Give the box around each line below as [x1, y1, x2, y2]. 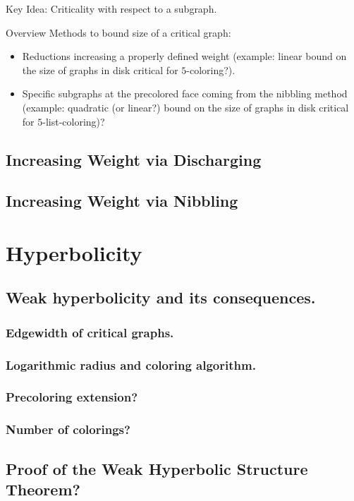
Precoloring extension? [6, 388, 138, 406]
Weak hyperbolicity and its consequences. [6, 286, 316, 308]
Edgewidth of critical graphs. [6, 323, 174, 341]
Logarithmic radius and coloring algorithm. [6, 356, 256, 373]
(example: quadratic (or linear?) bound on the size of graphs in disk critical [22, 99, 349, 114]
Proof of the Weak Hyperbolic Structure [6, 457, 308, 479]
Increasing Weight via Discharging [6, 148, 262, 170]
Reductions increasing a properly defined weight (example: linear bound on [22, 49, 347, 64]
